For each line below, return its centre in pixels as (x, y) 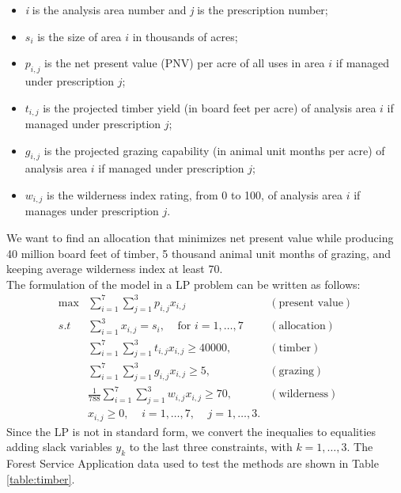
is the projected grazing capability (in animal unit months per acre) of (214, 150)
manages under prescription (92, 211)
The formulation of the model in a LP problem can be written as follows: (183, 284)
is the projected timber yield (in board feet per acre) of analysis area (210, 107)
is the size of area (79, 36)
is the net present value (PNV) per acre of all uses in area (185, 63)
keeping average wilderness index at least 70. (115, 269)
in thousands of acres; (185, 36)
